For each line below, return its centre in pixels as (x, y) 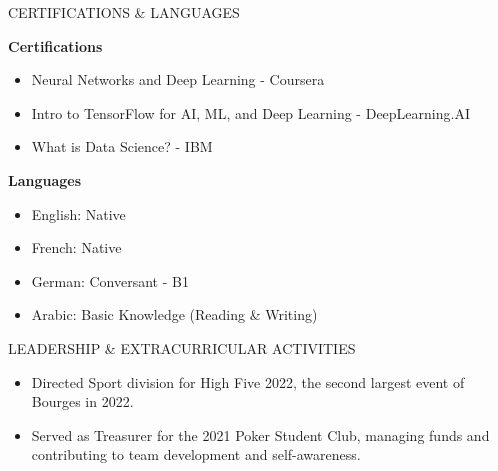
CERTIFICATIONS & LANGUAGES (124, 12)
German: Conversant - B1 (110, 280)
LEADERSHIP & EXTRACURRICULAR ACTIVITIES (182, 347)
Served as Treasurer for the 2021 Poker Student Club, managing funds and (260, 434)
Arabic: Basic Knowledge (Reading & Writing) (174, 314)
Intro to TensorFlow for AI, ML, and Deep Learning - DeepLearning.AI (250, 112)
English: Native (78, 213)
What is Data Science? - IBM (122, 146)
